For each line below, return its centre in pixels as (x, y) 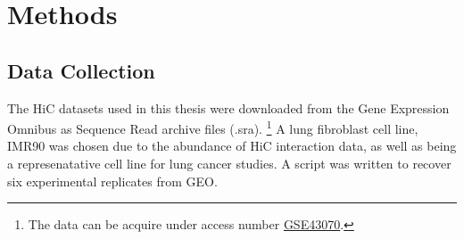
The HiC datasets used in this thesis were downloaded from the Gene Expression (228, 107)
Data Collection (81, 70)
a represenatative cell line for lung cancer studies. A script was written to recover (229, 164)
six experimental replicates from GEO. (112, 181)
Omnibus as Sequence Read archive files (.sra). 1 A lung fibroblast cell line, (213, 127)
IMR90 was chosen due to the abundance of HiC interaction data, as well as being (232, 146)
